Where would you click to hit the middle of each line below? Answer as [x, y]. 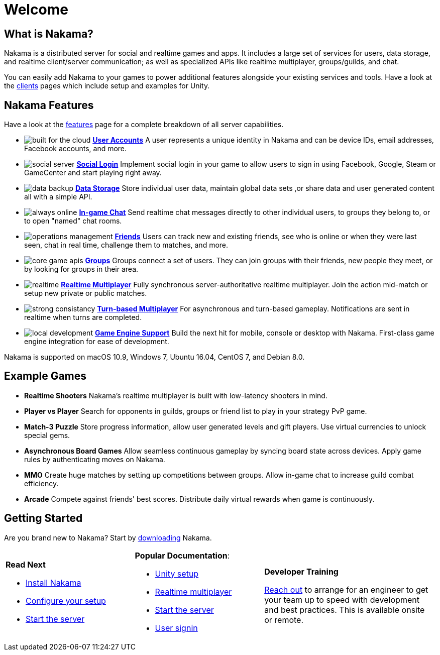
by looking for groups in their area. [81, 269]
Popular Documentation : [182, 555]
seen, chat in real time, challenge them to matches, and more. [126, 245]
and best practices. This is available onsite [345, 610]
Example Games [45, 376]
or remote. [284, 620]
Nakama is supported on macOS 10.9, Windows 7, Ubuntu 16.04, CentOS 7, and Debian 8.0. [154, 357]
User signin [176, 628]
